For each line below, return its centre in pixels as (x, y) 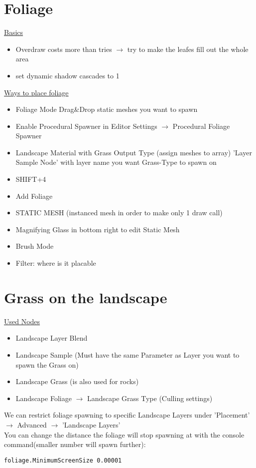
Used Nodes (22, 321)
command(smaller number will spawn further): (75, 444)
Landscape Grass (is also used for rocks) (77, 381)
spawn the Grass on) (47, 364)
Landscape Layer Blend (52, 338)
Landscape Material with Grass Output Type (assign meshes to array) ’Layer (134, 152)
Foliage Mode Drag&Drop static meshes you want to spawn (107, 109)
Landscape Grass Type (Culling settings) (150, 398)
